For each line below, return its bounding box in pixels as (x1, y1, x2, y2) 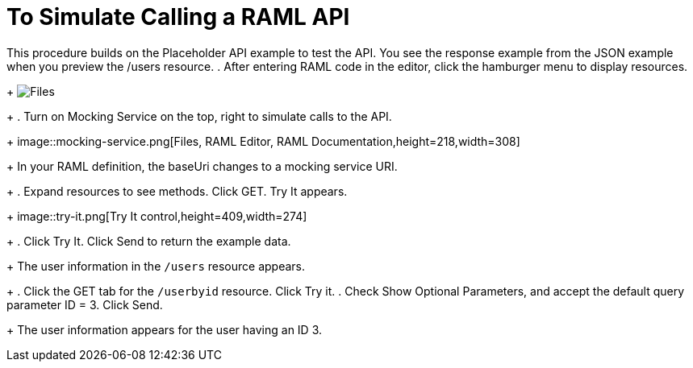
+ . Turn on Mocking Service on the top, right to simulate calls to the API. (6, 109, 392, 123)
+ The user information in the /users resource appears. (6, 258, 306, 273)
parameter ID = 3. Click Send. (6, 297, 163, 312)
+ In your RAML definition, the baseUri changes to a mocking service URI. (6, 159, 398, 173)
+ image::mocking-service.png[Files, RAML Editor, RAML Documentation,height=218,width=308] (6, 134, 520, 148)
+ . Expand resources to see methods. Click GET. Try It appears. (6, 184, 348, 198)
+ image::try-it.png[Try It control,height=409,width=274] (6, 209, 307, 223)
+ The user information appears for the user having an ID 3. (6, 322, 323, 337)
